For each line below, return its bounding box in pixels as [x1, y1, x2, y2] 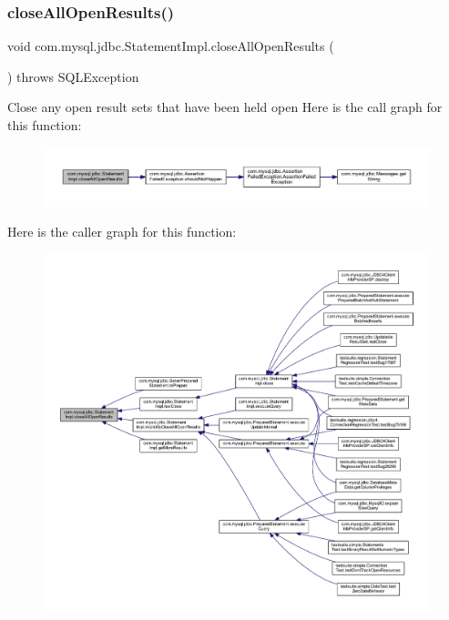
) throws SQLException [7, 66, 139, 86]
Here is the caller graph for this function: [7, 222, 237, 241]
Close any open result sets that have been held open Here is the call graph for [7, 97, 443, 117]
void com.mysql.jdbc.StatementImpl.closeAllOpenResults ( [7, 36, 334, 56]
